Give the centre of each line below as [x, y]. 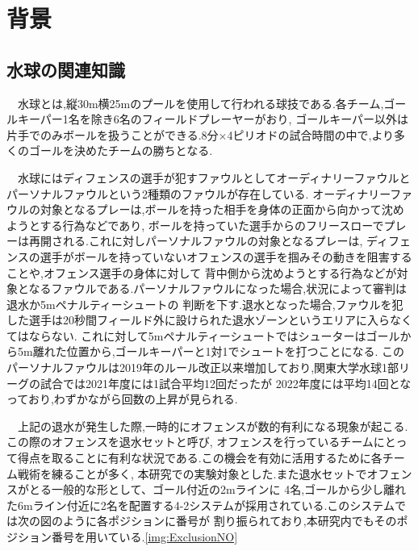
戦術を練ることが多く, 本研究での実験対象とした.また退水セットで [192, 473]
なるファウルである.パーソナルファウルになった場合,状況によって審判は [218, 288]
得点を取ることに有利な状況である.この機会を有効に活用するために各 [200, 458]
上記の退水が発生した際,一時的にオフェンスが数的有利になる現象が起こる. [213, 426]
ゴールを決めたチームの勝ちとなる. [121, 150]
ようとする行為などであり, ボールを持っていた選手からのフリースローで [195, 225]
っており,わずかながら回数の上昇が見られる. [122, 399]
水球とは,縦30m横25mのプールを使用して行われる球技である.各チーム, [201, 103]
